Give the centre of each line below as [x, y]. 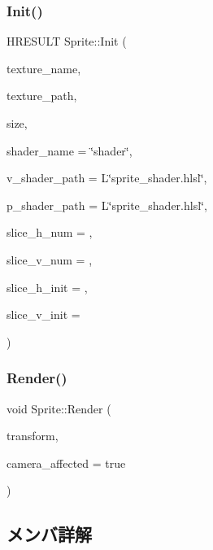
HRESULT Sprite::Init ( [67, 41]
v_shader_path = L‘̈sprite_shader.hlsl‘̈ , [107, 178]
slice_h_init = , [47, 287]
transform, [33, 436]
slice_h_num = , [50, 232]
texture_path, [42, 96]
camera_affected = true [66, 463]
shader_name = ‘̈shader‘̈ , [70, 150]
